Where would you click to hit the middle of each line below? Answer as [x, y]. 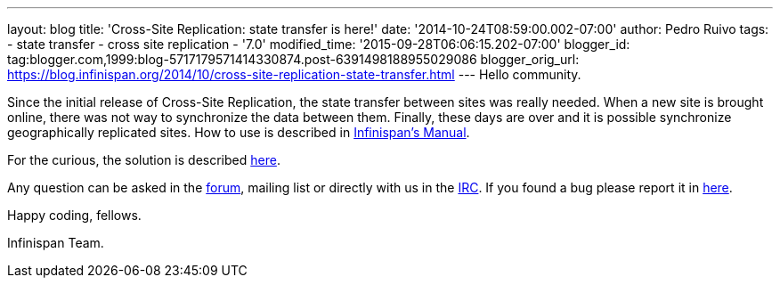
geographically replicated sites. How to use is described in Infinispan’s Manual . [239, 132]
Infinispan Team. [56, 243]
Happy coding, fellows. [74, 215]
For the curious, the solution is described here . [144, 160]
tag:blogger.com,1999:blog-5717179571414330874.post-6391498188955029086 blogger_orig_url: [293, 59]
